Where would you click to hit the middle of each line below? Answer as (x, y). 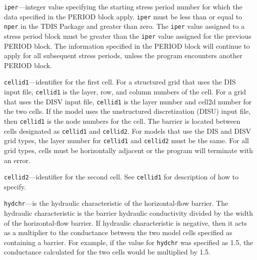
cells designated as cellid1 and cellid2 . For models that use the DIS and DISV (128, 130)
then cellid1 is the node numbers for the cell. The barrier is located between (122, 121)
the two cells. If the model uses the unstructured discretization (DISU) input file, (127, 111)
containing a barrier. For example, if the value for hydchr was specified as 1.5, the (129, 242)
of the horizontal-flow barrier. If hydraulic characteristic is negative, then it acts (126, 222)
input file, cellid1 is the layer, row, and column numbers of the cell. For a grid (125, 92)
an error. (17, 160)
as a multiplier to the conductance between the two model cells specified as (118, 232)
